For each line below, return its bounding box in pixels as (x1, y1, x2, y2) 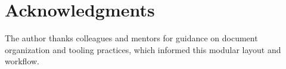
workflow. (5, 55, 39, 67)
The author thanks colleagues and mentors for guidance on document (5, 32, 258, 44)
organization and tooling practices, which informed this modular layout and (5, 43, 281, 55)
